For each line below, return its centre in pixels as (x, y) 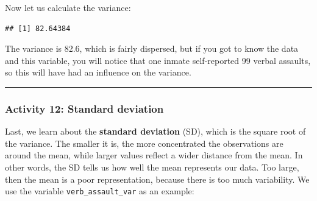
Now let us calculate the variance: (68, 7)
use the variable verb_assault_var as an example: (100, 191)
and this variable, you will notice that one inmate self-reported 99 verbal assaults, (158, 60)
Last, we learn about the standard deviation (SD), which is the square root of (155, 131)
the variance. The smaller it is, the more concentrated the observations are (144, 143)
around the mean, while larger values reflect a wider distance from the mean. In (154, 155)
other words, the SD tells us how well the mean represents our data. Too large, (152, 167)
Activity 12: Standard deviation (84, 108)
